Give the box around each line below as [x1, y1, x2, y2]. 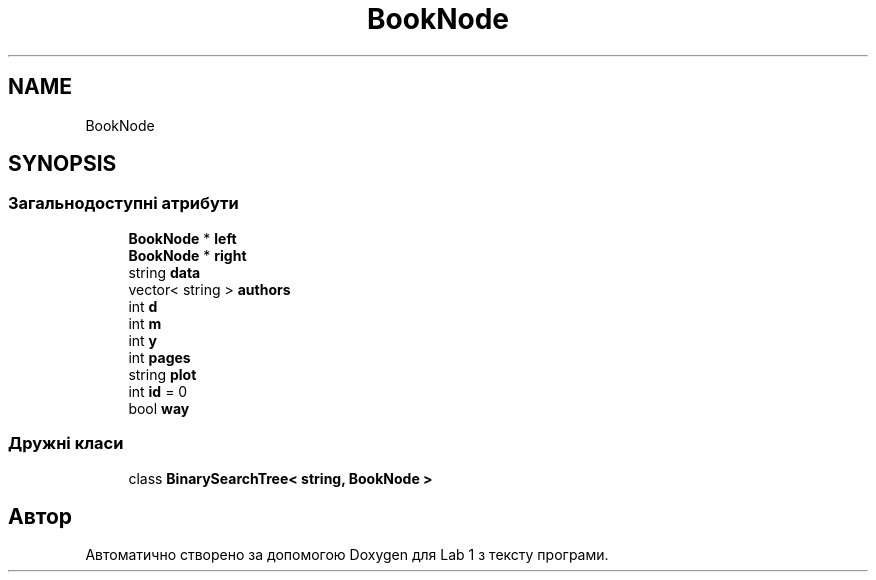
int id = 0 [128, 382, 188, 400]
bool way [128, 399, 190, 417]
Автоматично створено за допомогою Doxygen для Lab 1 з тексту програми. [85, 546, 609, 564]
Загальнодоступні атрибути [8, 193, 239, 214]
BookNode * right [128, 246, 247, 264]
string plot [128, 365, 197, 383]
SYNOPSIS [8, 151, 117, 177]
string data [128, 263, 201, 281]
